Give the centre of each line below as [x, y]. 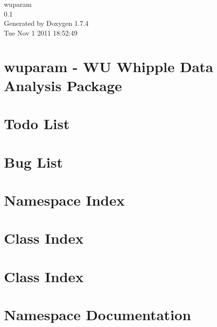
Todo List [37, 124]
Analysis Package [63, 85]
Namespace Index [64, 200]
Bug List [34, 162]
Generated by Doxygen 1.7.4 [46, 23]
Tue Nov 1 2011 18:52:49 [41, 32]
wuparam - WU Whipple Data [109, 66]
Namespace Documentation [98, 314]
